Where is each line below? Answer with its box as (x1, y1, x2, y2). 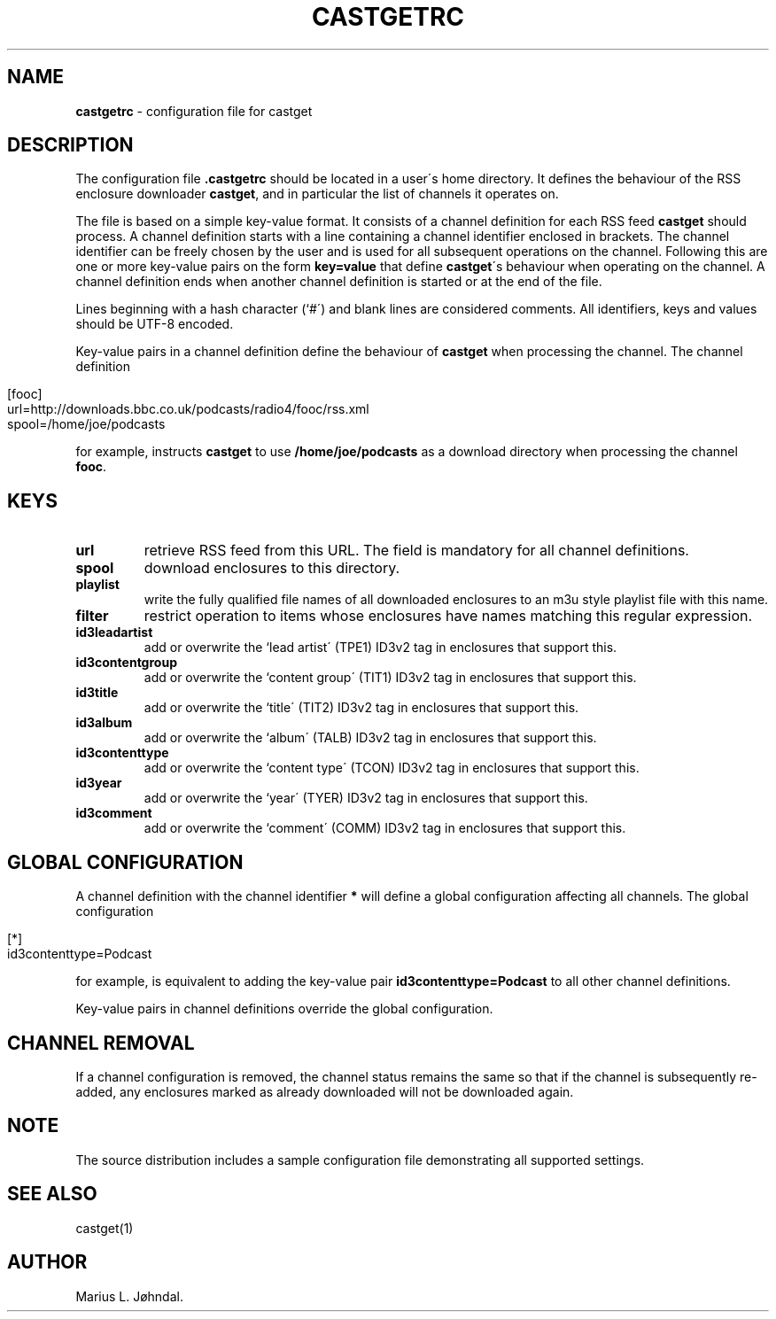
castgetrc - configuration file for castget (75, 103, 313, 119)
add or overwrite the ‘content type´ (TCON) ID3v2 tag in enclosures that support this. (144, 760, 640, 776)
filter (75, 607, 109, 625)
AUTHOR (7, 1251, 88, 1274)
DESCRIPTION (7, 134, 134, 157)
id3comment (75, 805, 152, 821)
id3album (75, 715, 133, 731)
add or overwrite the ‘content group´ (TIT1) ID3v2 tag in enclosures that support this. (144, 670, 637, 686)
